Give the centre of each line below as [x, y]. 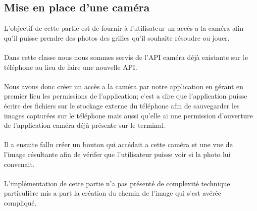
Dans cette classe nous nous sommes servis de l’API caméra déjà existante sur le [126, 57]
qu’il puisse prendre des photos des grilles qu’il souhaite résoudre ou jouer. [117, 37]
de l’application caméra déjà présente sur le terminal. [85, 125]
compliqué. [20, 202]
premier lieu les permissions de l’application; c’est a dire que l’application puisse [126, 96]
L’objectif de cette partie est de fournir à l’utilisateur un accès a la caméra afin [124, 28]
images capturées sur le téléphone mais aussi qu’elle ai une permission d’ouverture [128, 115]
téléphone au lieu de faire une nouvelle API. [71, 67]
